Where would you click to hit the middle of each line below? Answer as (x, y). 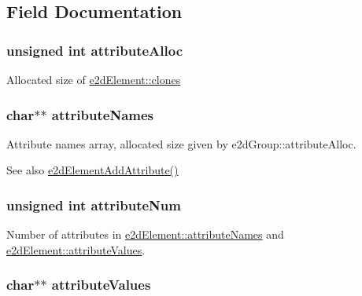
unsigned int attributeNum (94, 205)
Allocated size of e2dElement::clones (94, 79)
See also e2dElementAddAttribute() (92, 170)
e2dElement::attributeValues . (76, 249)
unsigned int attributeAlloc (95, 50)
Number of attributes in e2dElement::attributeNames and (145, 234)
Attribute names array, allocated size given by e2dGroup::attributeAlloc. (181, 143)
